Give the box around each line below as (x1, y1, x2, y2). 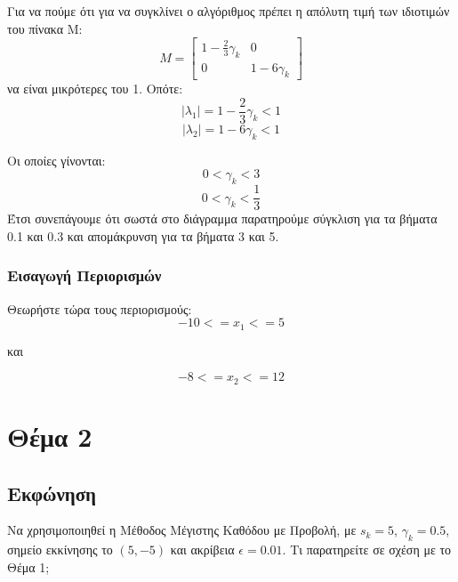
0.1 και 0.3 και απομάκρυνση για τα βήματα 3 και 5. (7, 226, 279, 245)
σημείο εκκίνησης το (7, 540, 113, 559)
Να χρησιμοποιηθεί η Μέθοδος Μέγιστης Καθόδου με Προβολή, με (7, 521, 357, 539)
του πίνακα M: (7, 19, 83, 37)
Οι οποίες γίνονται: (7, 150, 106, 169)
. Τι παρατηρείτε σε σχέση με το (282, 540, 452, 559)
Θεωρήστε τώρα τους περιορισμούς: (7, 299, 192, 318)
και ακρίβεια (170, 540, 235, 559)
